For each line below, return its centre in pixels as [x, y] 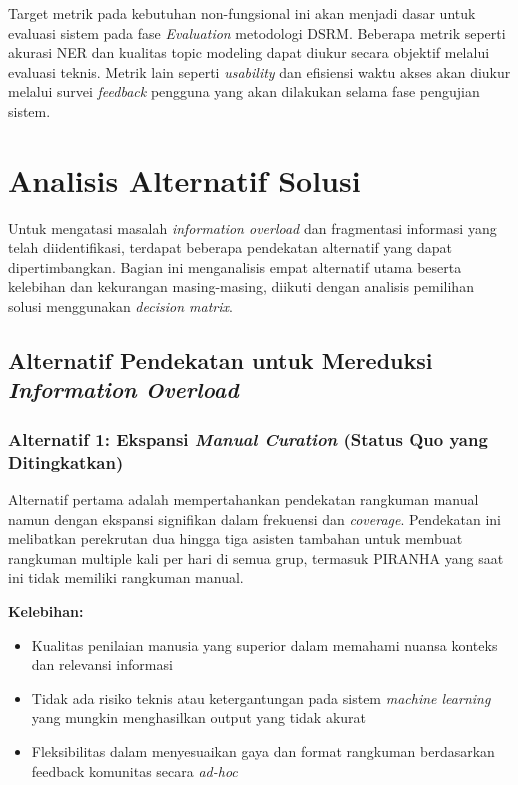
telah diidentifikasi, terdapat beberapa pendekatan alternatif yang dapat [230, 247]
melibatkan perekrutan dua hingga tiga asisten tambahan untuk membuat [235, 538]
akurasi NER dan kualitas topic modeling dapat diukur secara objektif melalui [249, 52]
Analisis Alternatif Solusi [184, 179]
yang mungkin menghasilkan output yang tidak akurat [199, 717]
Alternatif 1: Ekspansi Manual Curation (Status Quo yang [248, 438]
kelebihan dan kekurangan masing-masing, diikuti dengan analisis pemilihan [241, 286]
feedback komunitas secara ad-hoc [134, 770]
